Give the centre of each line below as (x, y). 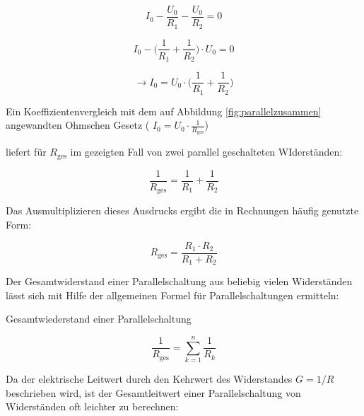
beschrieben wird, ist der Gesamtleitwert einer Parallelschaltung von (153, 392)
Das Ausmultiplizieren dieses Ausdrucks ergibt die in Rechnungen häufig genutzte (182, 210)
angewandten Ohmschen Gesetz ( (78, 125)
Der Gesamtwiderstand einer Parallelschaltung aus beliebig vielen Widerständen (179, 281)
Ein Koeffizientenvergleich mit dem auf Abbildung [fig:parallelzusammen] (164, 111)
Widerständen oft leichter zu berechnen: (92, 406)
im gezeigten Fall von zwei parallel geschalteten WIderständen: (206, 152)
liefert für (26, 152)
